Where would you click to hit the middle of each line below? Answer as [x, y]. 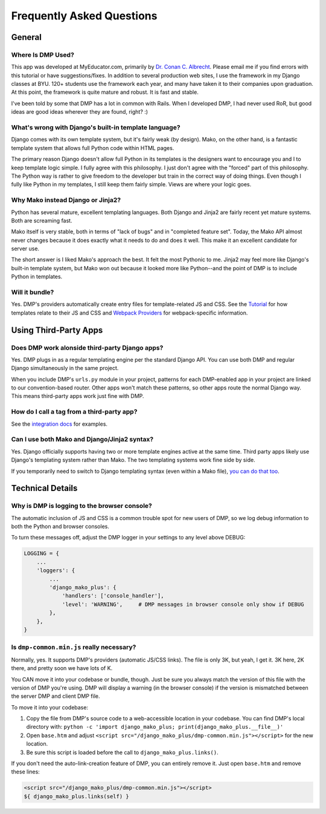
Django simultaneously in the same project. [65, 368]
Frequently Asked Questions [84, 16]
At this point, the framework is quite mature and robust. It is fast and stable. [105, 92]
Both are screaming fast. [42, 220]
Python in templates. [37, 277]
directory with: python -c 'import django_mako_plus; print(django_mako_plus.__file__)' [155, 727]
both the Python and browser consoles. [60, 527]
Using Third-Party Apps [57, 330]
